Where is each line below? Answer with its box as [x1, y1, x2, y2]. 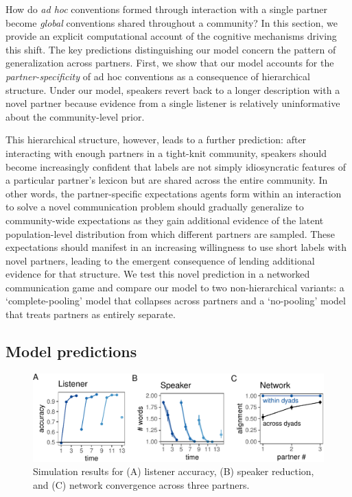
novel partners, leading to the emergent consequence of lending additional [5, 253, 315, 267]
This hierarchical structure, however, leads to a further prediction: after [5, 132, 307, 147]
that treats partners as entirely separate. [5, 307, 176, 322]
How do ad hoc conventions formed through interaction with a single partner [5, 2, 328, 16]
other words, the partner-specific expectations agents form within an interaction [5, 186, 342, 200]
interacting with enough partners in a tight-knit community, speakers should [5, 145, 327, 160]
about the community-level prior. [5, 109, 145, 123]
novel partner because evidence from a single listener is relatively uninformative [5, 96, 340, 110]
